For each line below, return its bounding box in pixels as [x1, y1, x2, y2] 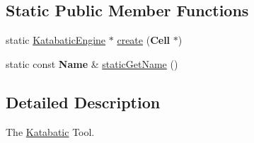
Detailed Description [6, 91, 161, 113]
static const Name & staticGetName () [6, 56, 178, 71]
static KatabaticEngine [6, 33, 106, 47]
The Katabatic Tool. [6, 124, 95, 139]
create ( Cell [117, 33, 171, 47]
